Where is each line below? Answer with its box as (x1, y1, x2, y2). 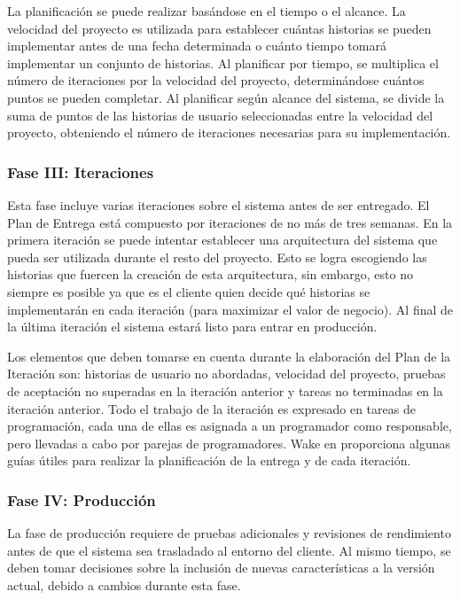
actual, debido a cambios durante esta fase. (7, 575, 241, 594)
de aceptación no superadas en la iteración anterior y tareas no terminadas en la (7, 381, 443, 400)
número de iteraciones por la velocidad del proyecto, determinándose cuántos (7, 71, 425, 90)
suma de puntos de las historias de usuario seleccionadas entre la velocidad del (7, 105, 433, 124)
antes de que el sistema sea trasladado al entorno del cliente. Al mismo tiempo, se (7, 541, 451, 559)
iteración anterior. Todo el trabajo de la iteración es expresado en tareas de (7, 399, 416, 417)
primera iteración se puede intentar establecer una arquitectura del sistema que (7, 230, 438, 249)
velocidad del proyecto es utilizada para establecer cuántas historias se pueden (7, 19, 432, 37)
